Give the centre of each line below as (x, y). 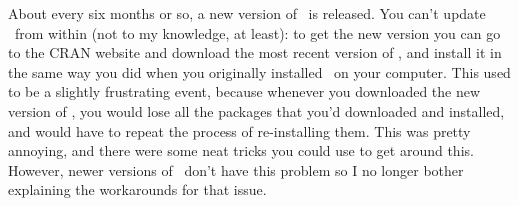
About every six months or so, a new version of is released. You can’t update (247, 13)
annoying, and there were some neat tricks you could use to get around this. (241, 150)
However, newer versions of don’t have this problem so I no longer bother (236, 169)
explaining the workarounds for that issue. (137, 189)
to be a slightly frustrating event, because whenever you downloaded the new (244, 91)
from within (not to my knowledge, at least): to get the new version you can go (257, 32)
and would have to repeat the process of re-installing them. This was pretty (239, 130)
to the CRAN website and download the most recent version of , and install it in (255, 52)
